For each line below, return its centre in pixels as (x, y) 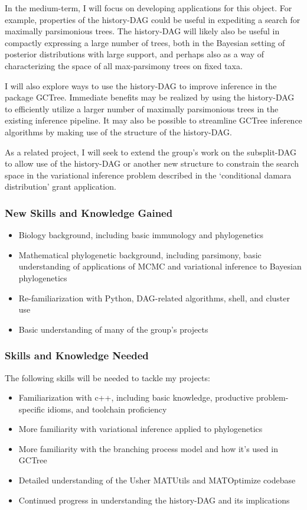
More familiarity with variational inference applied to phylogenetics (141, 429)
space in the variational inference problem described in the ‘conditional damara (148, 175)
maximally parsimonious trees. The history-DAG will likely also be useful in (142, 31)
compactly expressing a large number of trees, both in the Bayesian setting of (145, 42)
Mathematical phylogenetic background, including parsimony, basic (140, 254)
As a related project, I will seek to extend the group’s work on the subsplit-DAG (151, 152)
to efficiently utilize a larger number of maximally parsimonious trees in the (142, 108)
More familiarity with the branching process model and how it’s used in (148, 448)
